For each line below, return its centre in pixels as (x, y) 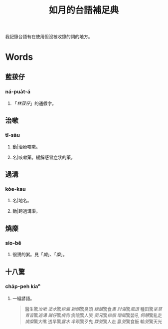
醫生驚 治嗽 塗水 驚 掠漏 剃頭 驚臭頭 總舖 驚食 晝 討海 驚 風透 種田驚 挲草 (93, 309)
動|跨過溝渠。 (26, 211)
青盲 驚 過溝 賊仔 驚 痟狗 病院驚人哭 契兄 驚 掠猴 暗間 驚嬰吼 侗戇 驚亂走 (93, 315)
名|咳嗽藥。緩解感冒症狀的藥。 (44, 157)
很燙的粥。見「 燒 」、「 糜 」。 (40, 255)
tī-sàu (12, 135)
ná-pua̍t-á (18, 91)
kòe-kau (15, 189)
